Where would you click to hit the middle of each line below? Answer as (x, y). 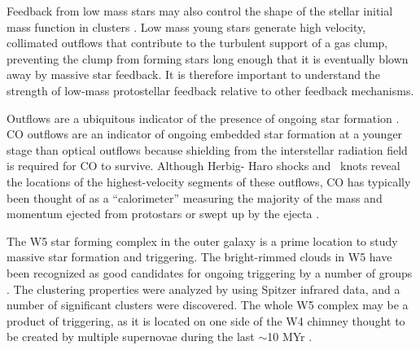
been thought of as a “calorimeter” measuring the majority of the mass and (195, 197)
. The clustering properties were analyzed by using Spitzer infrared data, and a (203, 289)
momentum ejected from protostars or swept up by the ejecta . (163, 214)
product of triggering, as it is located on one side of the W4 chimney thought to (206, 320)
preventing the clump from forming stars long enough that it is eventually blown (208, 58)
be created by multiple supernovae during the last (131, 337)
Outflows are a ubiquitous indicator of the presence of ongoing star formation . (203, 118)
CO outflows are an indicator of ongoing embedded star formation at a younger (205, 134)
